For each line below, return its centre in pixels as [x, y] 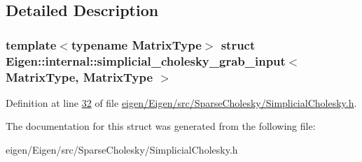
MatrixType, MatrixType [79, 76]
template [31, 44]
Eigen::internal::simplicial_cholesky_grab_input [146, 60]
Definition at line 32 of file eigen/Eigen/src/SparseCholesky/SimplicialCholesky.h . [181, 102]
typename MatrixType [136, 44]
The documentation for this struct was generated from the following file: [161, 126]
